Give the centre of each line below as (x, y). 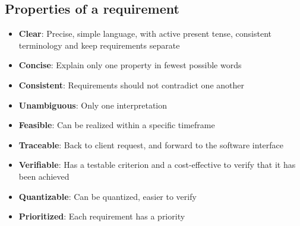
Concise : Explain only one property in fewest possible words (130, 65)
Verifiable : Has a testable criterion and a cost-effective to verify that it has (157, 165)
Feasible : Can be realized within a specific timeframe (117, 125)
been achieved (44, 176)
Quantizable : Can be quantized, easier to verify (108, 196)
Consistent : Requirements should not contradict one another (131, 85)
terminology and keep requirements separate (99, 45)
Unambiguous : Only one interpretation (93, 105)
